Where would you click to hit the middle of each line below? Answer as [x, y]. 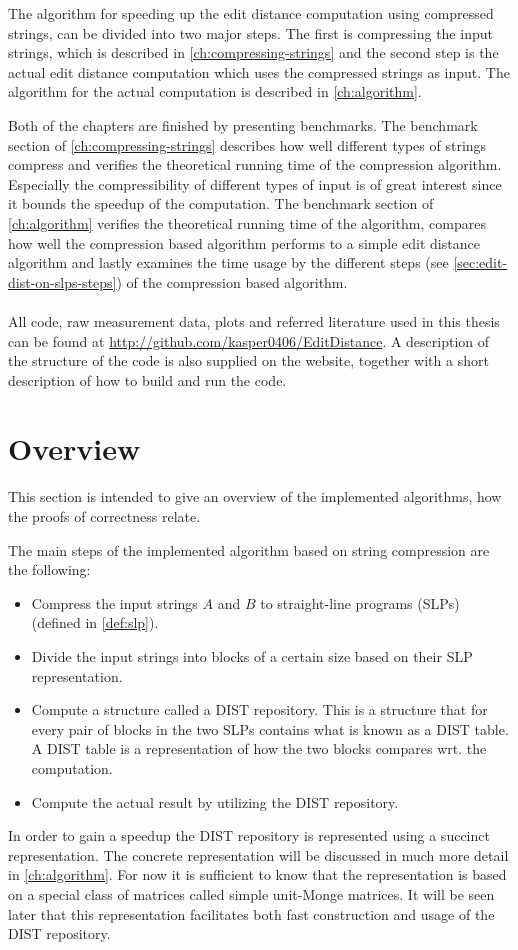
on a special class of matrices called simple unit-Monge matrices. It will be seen [251, 893]
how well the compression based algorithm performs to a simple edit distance [244, 242]
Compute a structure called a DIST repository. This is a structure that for [259, 709]
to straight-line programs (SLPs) [360, 602]
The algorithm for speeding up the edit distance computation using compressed [251, 13]
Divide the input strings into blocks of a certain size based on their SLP [252, 655]
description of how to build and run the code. [147, 379]
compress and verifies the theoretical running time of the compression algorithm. [255, 164]
